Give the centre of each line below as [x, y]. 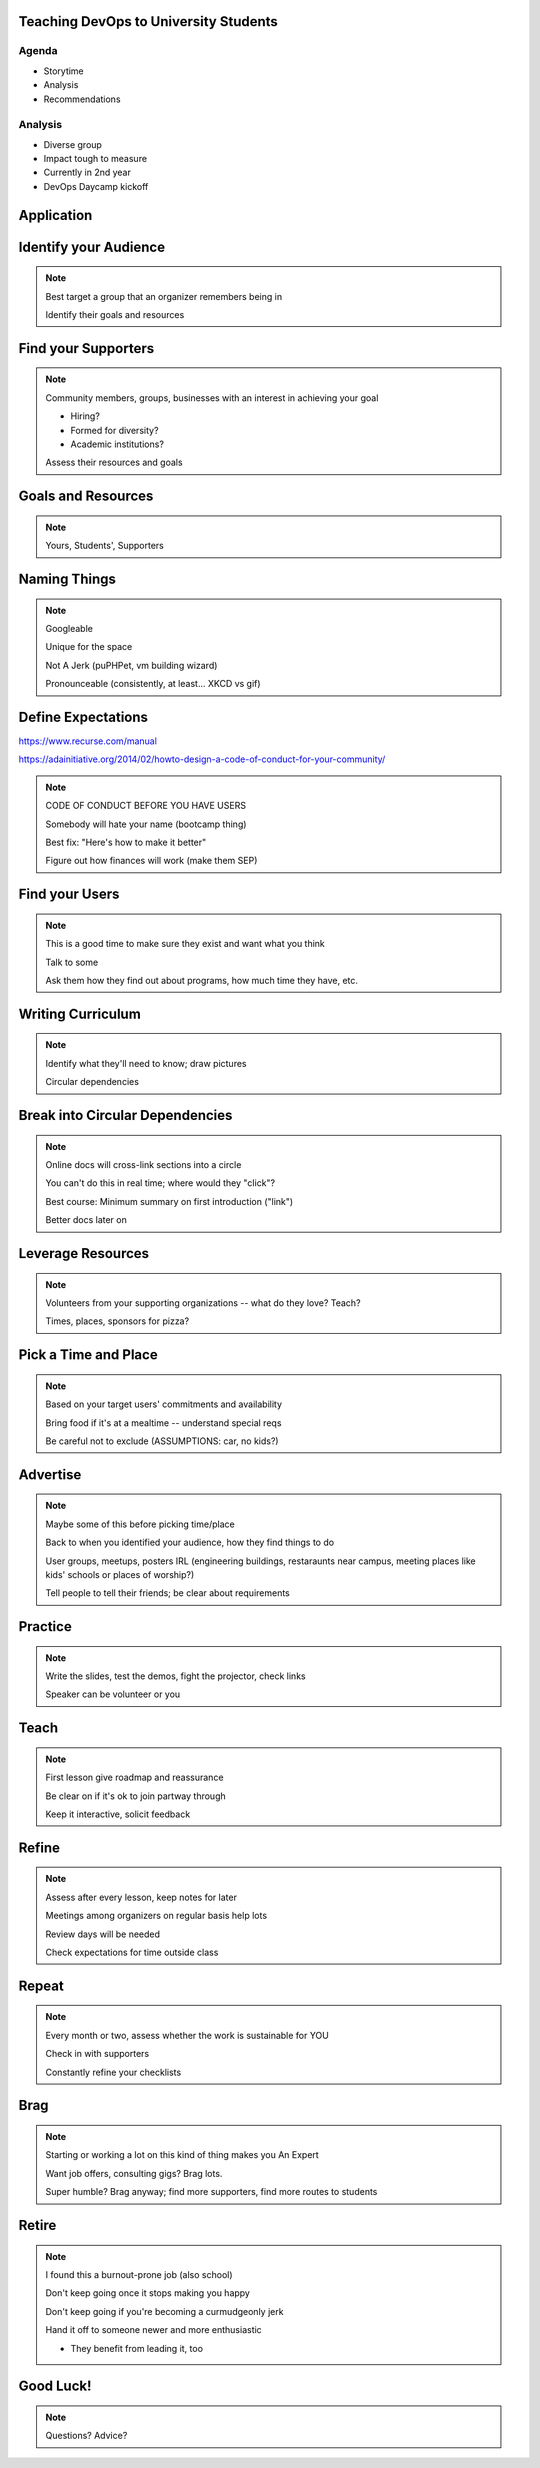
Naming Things [67, 579]
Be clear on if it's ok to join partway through [135, 1796]
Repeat [41, 1985]
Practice [45, 1626]
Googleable [69, 629]
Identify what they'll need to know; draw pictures [146, 1063]
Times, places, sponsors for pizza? [117, 1321]
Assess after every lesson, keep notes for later [141, 1897]
